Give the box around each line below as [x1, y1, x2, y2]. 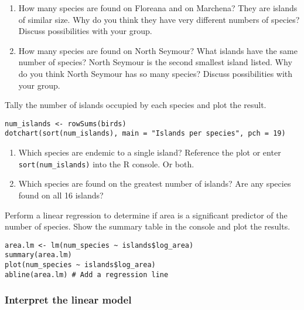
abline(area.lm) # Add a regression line [5, 270, 169, 279]
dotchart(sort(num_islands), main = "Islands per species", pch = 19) [5, 129, 286, 138]
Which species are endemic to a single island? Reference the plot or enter [18, 146, 281, 159]
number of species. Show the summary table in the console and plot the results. [5, 220, 291, 232]
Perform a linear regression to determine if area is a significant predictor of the [5, 208, 288, 221]
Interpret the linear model [5, 292, 132, 307]
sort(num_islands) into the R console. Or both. [18, 157, 194, 170]
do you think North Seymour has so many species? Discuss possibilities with [18, 67, 293, 79]
